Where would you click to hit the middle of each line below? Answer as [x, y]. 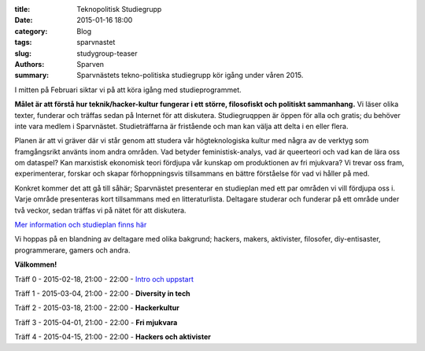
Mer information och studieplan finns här [81, 225]
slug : [23, 53]
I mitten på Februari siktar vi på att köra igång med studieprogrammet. [128, 90]
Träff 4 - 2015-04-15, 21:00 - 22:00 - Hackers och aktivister [113, 337]
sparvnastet [96, 42]
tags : [23, 42]
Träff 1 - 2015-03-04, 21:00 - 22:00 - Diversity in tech [102, 293]
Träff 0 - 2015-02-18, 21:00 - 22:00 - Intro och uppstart [104, 279]
